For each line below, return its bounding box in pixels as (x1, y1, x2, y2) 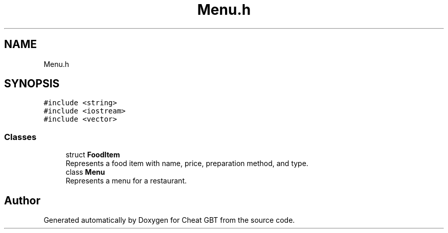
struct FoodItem (65, 150, 120, 159)
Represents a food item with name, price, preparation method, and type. (65, 159, 308, 168)
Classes (4, 131, 37, 142)
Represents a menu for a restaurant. (65, 176, 187, 185)
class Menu (65, 168, 105, 177)
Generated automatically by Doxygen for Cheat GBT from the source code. (43, 216, 295, 225)
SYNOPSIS (4, 77, 60, 90)
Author (4, 194, 40, 207)
